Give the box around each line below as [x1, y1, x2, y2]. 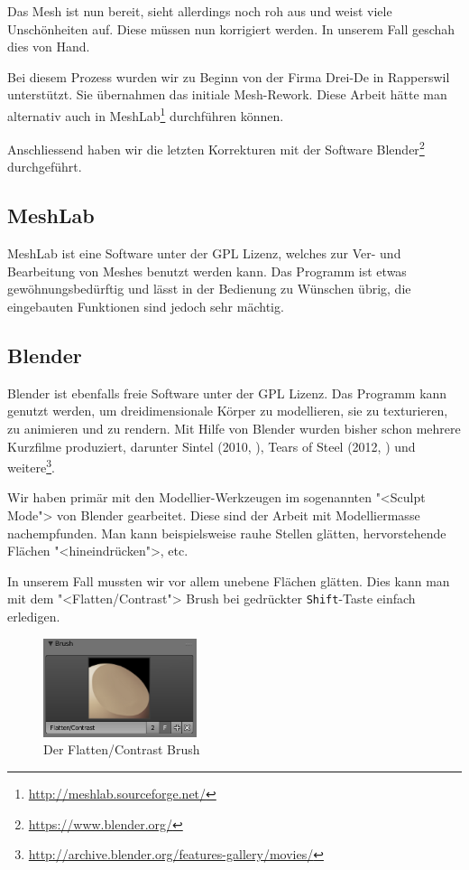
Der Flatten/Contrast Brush [43, 740, 200, 759]
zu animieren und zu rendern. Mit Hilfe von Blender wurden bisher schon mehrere [7, 419, 461, 438]
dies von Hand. [7, 37, 90, 56]
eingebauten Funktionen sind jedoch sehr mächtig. [7, 297, 284, 316]
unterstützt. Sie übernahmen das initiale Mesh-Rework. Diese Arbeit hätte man [7, 85, 447, 104]
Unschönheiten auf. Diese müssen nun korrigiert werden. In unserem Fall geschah [7, 19, 455, 38]
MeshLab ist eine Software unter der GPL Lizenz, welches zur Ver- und [7, 244, 401, 263]
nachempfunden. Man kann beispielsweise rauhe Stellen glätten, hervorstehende [7, 523, 446, 542]
